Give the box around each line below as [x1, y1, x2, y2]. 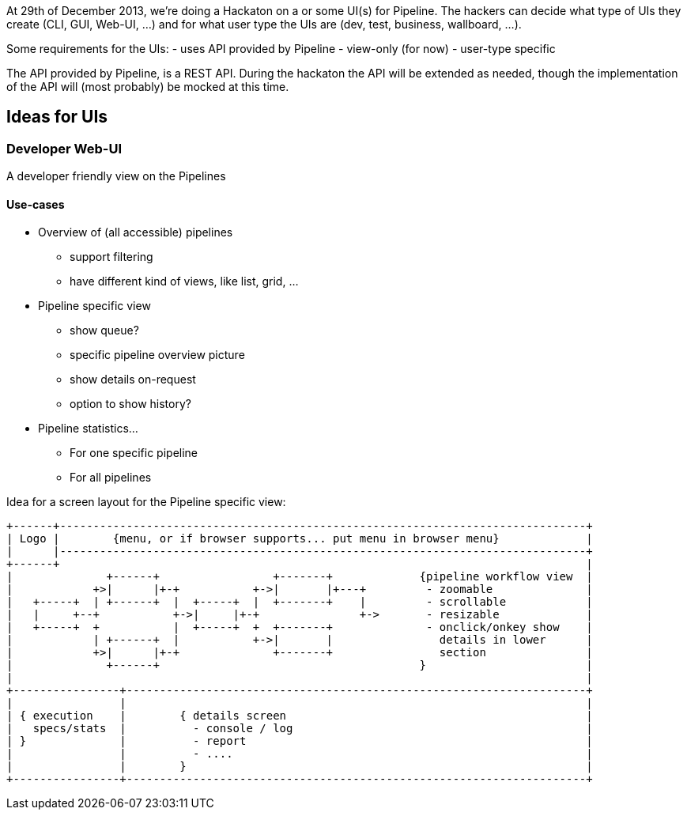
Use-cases [6, 197, 65, 211]
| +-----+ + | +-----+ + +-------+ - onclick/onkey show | [6, 621, 593, 634]
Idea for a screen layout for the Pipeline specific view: [6, 495, 286, 509]
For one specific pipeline [70, 446, 198, 460]
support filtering [70, 250, 153, 264]
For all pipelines [70, 470, 152, 485]
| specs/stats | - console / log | [6, 722, 593, 735]
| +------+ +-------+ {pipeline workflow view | [6, 570, 593, 584]
